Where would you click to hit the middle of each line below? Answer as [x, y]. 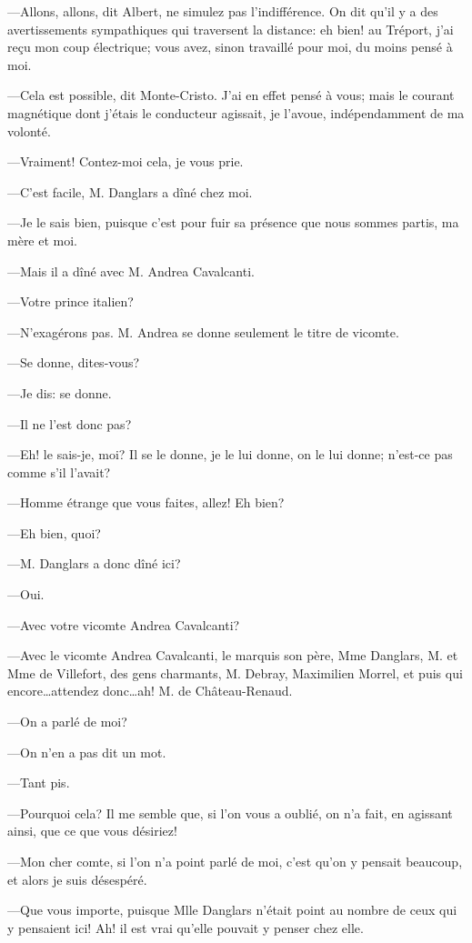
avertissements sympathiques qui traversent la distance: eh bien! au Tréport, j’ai [231, 29]
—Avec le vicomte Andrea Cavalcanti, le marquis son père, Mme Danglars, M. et [233, 655]
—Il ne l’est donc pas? [70, 423]
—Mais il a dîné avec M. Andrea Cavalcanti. [131, 271]
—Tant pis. [39, 782]
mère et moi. [43, 240]
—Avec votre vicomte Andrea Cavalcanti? [124, 624]
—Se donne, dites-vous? [74, 362]
